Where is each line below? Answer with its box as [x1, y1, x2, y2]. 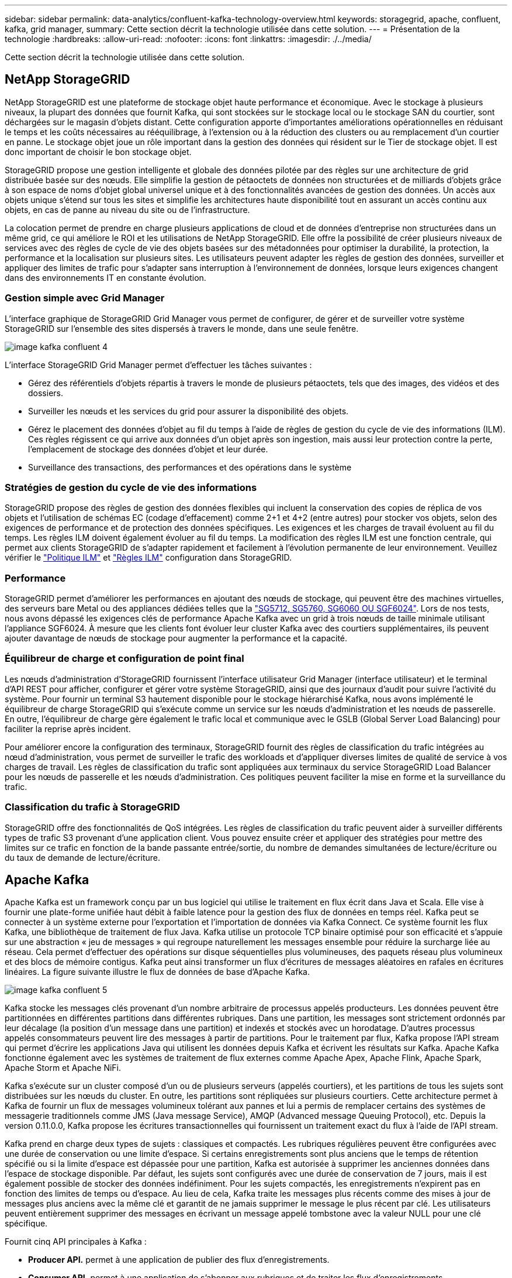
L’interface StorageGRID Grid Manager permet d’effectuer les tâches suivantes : [5, 359, 312, 370]
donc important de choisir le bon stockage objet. [5, 146, 192, 157]
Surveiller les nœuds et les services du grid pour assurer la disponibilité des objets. [28, 406, 349, 416]
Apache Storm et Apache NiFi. [5, 1063, 122, 1073]
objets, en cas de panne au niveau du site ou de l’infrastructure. [5, 204, 250, 215]
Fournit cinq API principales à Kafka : [5, 1236, 147, 1247]
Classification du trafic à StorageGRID [5, 801, 180, 813]
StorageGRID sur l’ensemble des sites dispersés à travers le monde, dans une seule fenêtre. [5, 323, 359, 334]
